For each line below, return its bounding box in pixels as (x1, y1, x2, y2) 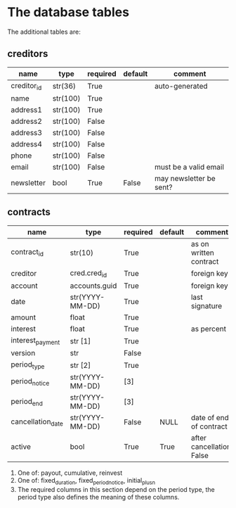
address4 (11, 139, 42, 148)
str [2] (70, 360, 91, 370)
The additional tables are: (7, 27, 81, 36)
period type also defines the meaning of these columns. (17, 493, 180, 502)
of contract (190, 421, 228, 431)
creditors (7, 48, 48, 60)
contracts (7, 206, 51, 218)
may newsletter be (154, 173, 216, 183)
